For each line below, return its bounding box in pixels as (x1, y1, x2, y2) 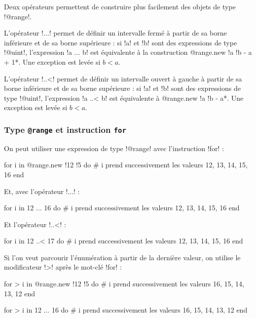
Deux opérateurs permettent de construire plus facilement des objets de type (4, 1, 236, 11)
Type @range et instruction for (4, 123, 126, 135)
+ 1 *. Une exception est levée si (4, 56, 101, 67)
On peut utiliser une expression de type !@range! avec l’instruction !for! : (4, 143, 224, 153)
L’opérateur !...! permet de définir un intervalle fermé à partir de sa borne (4, 28, 227, 38)
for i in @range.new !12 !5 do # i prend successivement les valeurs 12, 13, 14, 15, (4, 159, 248, 170)
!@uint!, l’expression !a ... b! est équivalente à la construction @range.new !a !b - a (4, 47, 252, 57)
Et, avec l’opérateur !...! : (4, 186, 80, 196)
